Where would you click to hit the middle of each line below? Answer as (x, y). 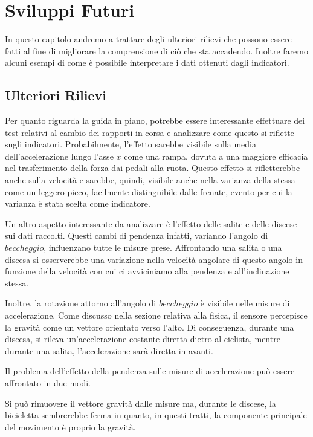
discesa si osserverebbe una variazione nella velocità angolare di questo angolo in (154, 259)
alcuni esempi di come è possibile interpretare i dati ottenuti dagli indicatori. (147, 63)
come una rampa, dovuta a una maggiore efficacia (216, 156)
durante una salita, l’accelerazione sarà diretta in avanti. (109, 350)
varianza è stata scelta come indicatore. (78, 203)
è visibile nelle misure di (245, 303)
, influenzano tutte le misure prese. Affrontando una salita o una (163, 248)
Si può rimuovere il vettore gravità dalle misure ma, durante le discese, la (140, 403)
